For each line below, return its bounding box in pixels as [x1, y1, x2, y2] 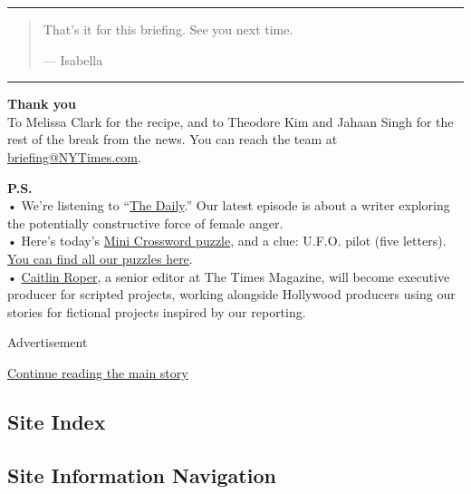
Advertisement [7, 333, 88, 352]
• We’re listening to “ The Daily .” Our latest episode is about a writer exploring [7, 196, 450, 215]
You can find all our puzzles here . [7, 248, 193, 267]
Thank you [7, 94, 76, 113]
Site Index [7, 407, 106, 435]
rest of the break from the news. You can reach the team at [7, 130, 338, 149]
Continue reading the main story [7, 363, 188, 382]
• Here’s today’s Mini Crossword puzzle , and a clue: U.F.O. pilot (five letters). [7, 231, 447, 250]
